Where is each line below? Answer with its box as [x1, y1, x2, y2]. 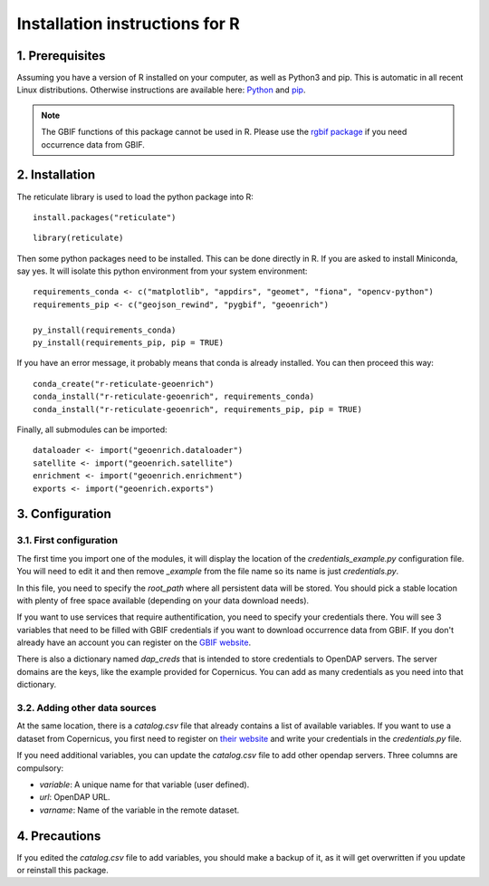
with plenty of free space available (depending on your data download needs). [16, 594, 310, 606]
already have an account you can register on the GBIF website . [16, 637, 252, 648]
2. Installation [16, 168, 96, 183]
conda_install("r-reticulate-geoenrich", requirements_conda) [33, 391, 315, 402]
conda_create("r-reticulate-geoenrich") [33, 379, 215, 389]
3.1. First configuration [16, 534, 118, 547]
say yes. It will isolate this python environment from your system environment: [16, 265, 308, 276]
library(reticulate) [33, 233, 124, 244]
